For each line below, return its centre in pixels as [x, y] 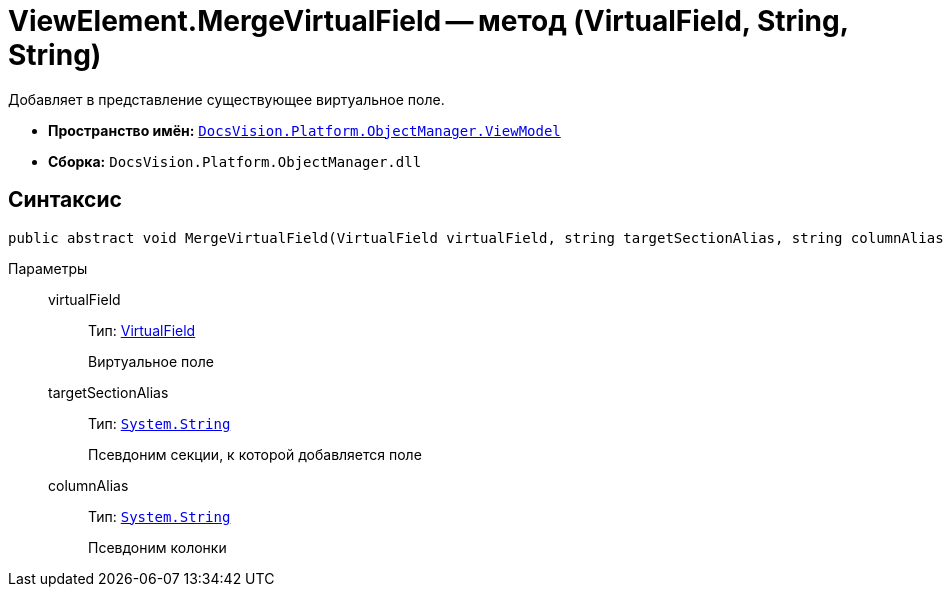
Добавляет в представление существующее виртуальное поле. [226, 99]
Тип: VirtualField [142, 330]
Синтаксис [65, 200]
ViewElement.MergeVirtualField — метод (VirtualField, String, [428, 21]
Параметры [48, 268]
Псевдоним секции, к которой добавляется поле [255, 454]
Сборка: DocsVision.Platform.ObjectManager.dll [235, 161]
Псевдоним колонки [157, 547]
